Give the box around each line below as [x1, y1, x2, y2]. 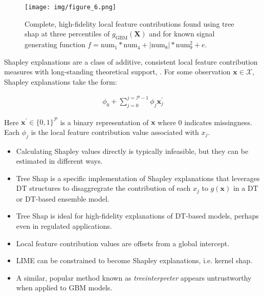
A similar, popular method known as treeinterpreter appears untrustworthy [16, 272, 252, 283]
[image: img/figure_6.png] [25, 4, 116, 11]
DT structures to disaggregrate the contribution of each [16, 183, 191, 193]
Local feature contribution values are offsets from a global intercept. [16, 238, 230, 248]
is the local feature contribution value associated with [31, 126, 199, 137]
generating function [25, 39, 85, 50]
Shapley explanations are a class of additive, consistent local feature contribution [4, 56, 258, 67]
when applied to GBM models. [16, 282, 113, 293]
